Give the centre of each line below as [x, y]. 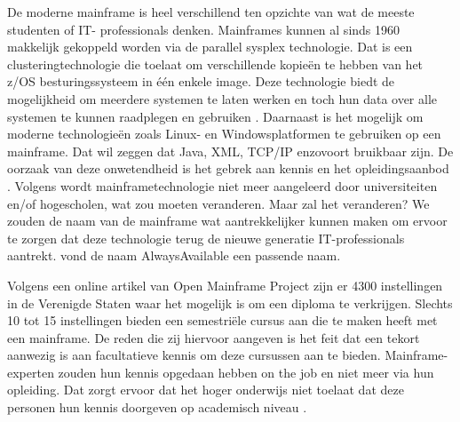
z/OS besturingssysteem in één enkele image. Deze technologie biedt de [201, 81]
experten [31, 372]
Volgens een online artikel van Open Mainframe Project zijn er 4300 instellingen [225, 285]
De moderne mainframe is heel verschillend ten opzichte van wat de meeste [211, 12]
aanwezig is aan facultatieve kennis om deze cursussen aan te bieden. [194, 355]
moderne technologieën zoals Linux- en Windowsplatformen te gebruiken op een [224, 134]
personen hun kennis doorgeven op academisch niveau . [157, 407]
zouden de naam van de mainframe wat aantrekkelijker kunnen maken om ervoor [227, 221]
